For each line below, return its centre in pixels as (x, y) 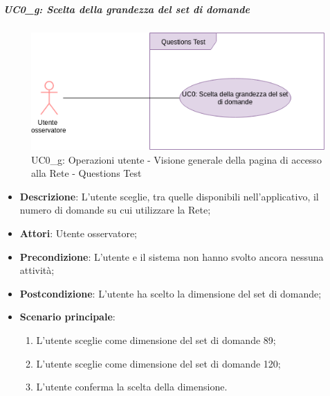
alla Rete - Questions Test (86, 173)
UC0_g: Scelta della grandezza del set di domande (127, 9)
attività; (37, 270)
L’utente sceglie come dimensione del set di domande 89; (156, 339)
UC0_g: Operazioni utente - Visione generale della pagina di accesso (176, 159)
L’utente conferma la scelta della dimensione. (132, 387)
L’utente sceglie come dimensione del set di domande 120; (158, 363)
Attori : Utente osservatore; (79, 233)
